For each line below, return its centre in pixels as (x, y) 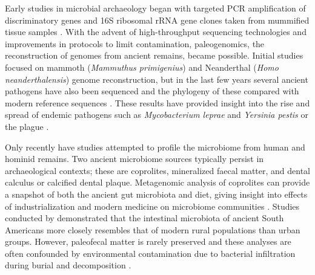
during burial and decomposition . (68, 265)
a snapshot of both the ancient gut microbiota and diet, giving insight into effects (156, 194)
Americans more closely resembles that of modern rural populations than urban (153, 229)
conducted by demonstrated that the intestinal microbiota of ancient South (144, 218)
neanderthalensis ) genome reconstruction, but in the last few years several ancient (157, 79)
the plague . (27, 126)
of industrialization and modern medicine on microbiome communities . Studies (152, 206)
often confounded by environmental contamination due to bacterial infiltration (150, 253)
